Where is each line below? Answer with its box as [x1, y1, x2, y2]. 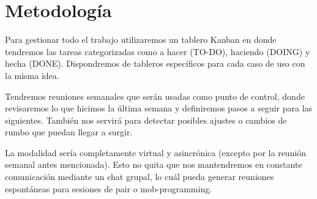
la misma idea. [5, 69, 59, 81]
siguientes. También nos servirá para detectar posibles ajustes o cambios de [5, 113, 287, 126]
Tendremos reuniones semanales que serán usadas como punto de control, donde [5, 89, 305, 102]
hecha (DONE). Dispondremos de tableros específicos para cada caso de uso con [5, 57, 305, 70]
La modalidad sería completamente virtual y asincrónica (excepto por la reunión [5, 146, 307, 159]
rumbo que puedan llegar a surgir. [5, 126, 133, 138]
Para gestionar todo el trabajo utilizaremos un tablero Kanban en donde [5, 33, 277, 46]
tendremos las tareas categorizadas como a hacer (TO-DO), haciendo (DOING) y [5, 45, 310, 58]
